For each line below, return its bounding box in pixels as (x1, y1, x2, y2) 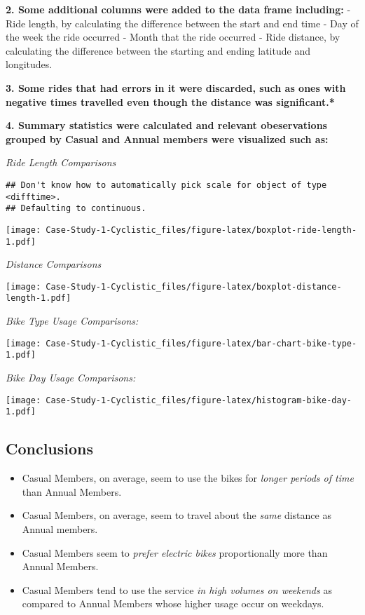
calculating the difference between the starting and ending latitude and (6, 43, 310, 58)
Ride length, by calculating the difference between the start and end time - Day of (6, 15, 359, 30)
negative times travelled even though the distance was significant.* (6, 94, 335, 109)
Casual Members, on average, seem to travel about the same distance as (22, 508, 331, 522)
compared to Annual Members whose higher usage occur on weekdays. (22, 596, 324, 611)
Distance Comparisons (6, 257, 102, 271)
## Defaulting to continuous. (6, 203, 146, 214)
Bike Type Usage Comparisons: (6, 313, 139, 328)
